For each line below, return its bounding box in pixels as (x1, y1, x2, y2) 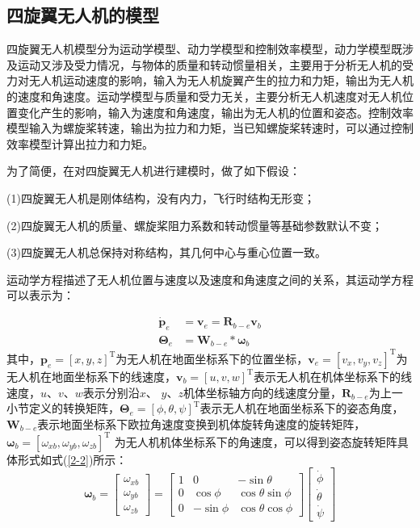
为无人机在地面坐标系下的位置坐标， (115, 350, 309, 367)
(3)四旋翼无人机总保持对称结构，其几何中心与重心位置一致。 (6, 244, 326, 261)
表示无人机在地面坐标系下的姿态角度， (199, 400, 404, 417)
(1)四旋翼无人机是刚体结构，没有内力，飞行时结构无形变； (6, 189, 315, 206)
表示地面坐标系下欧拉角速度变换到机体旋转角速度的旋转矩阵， (37, 415, 366, 432)
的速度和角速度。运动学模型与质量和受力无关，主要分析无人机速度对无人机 (6, 87, 402, 104)
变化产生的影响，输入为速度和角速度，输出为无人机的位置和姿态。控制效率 (17, 103, 414, 120)
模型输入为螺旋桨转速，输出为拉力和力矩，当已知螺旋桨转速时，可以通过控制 (6, 119, 414, 136)
